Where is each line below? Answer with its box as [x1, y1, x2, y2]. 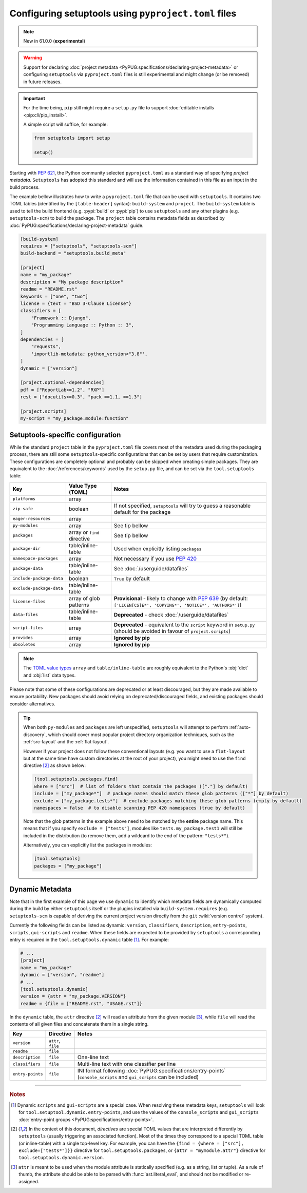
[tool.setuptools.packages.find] [34, 776, 118, 782]
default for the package [113, 508, 171, 515]
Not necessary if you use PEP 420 [113, 555, 197, 562]
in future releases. [23, 79, 62, 85]
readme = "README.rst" [20, 286, 78, 292]
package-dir [12, 546, 41, 551]
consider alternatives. [9, 701, 56, 707]
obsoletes [12, 642, 36, 647]
